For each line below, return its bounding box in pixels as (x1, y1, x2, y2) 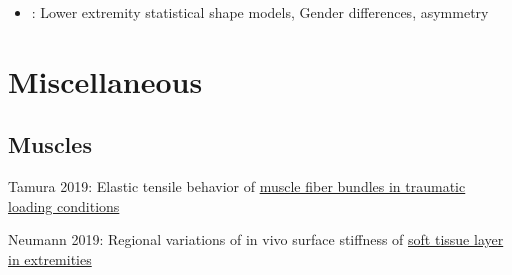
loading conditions (8, 195, 120, 216)
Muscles (8, 129, 92, 160)
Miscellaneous (8, 60, 203, 101)
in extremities (8, 248, 92, 269)
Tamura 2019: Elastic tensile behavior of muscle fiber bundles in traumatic (8, 176, 466, 197)
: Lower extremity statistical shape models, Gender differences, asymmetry (31, 2, 489, 22)
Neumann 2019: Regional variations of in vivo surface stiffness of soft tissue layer (8, 229, 504, 250)
